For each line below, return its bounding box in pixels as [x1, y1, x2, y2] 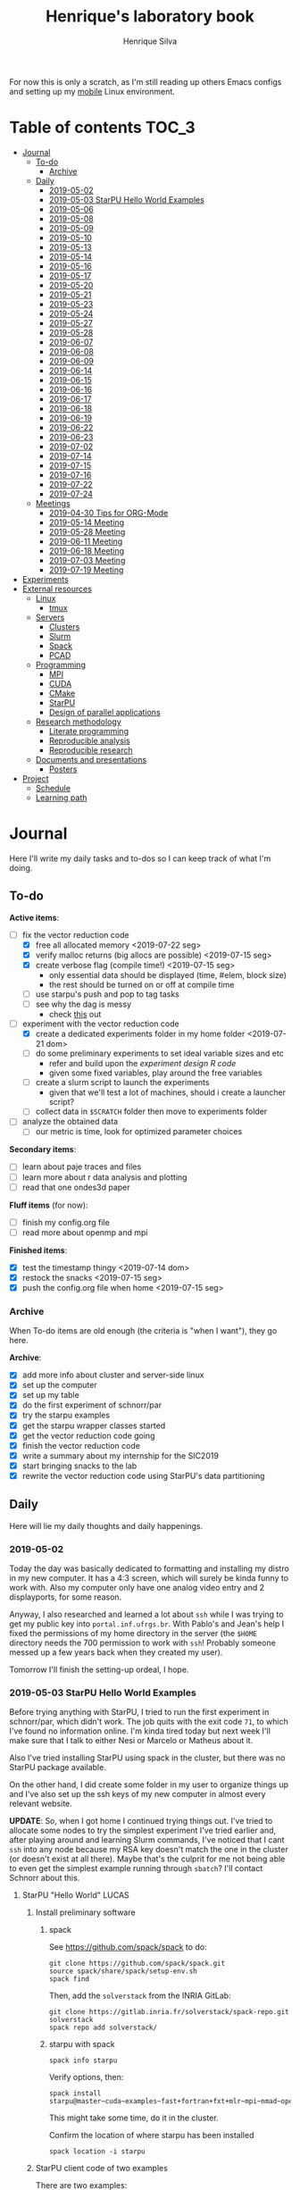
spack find [48, 1975, 89, 1984]
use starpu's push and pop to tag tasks [35, 989, 180, 999]
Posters [48, 764, 78, 774]
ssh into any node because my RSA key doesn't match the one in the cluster [9, 1844, 288, 1855]
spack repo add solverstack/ [48, 2023, 158, 2033]
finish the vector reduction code [21, 1440, 141, 1450]
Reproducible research [48, 744, 133, 756]
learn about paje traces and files [21, 1161, 142, 1172]
